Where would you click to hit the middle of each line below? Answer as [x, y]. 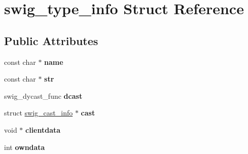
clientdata [43, 129]
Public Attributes [51, 40]
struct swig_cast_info [39, 113]
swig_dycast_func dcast [43, 95]
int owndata [25, 147]
